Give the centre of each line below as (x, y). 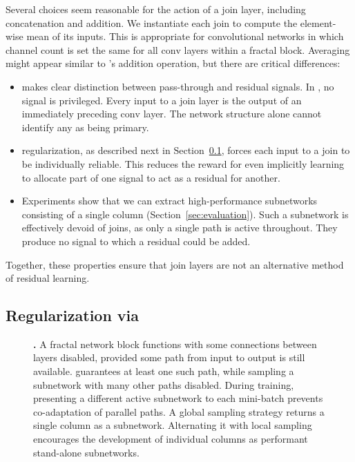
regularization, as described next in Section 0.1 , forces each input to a (170, 150)
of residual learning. (48, 278)
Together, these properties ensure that (86, 264)
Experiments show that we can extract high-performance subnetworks (170, 201)
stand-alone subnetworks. (86, 452)
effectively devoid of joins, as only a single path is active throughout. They (180, 228)
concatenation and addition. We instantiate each (108, 22)
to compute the (265, 22)
